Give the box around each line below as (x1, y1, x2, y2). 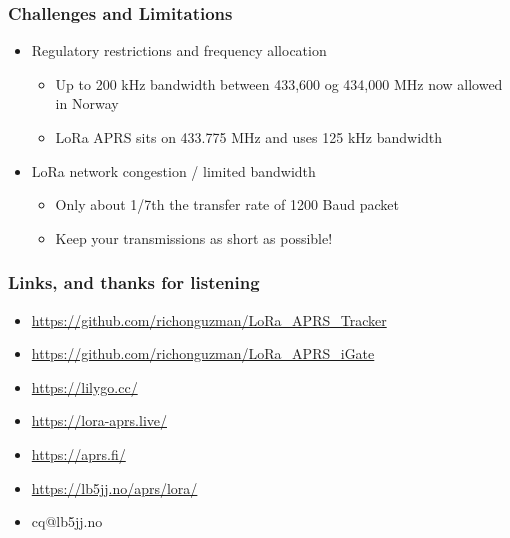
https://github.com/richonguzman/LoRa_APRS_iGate (31, 343, 375, 364)
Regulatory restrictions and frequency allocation (31, 40, 327, 61)
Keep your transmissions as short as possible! (55, 227, 333, 248)
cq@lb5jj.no (31, 511, 103, 532)
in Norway (55, 93, 119, 114)
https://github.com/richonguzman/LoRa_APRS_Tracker (31, 309, 387, 330)
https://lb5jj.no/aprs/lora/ (31, 477, 198, 498)
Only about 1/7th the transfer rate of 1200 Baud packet (55, 194, 399, 215)
